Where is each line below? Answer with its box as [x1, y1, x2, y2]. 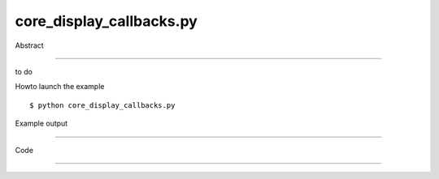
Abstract [15, 40, 44, 50]
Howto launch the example [15, 82, 105, 92]
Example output [15, 118, 68, 129]
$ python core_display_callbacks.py [29, 100, 176, 109]
